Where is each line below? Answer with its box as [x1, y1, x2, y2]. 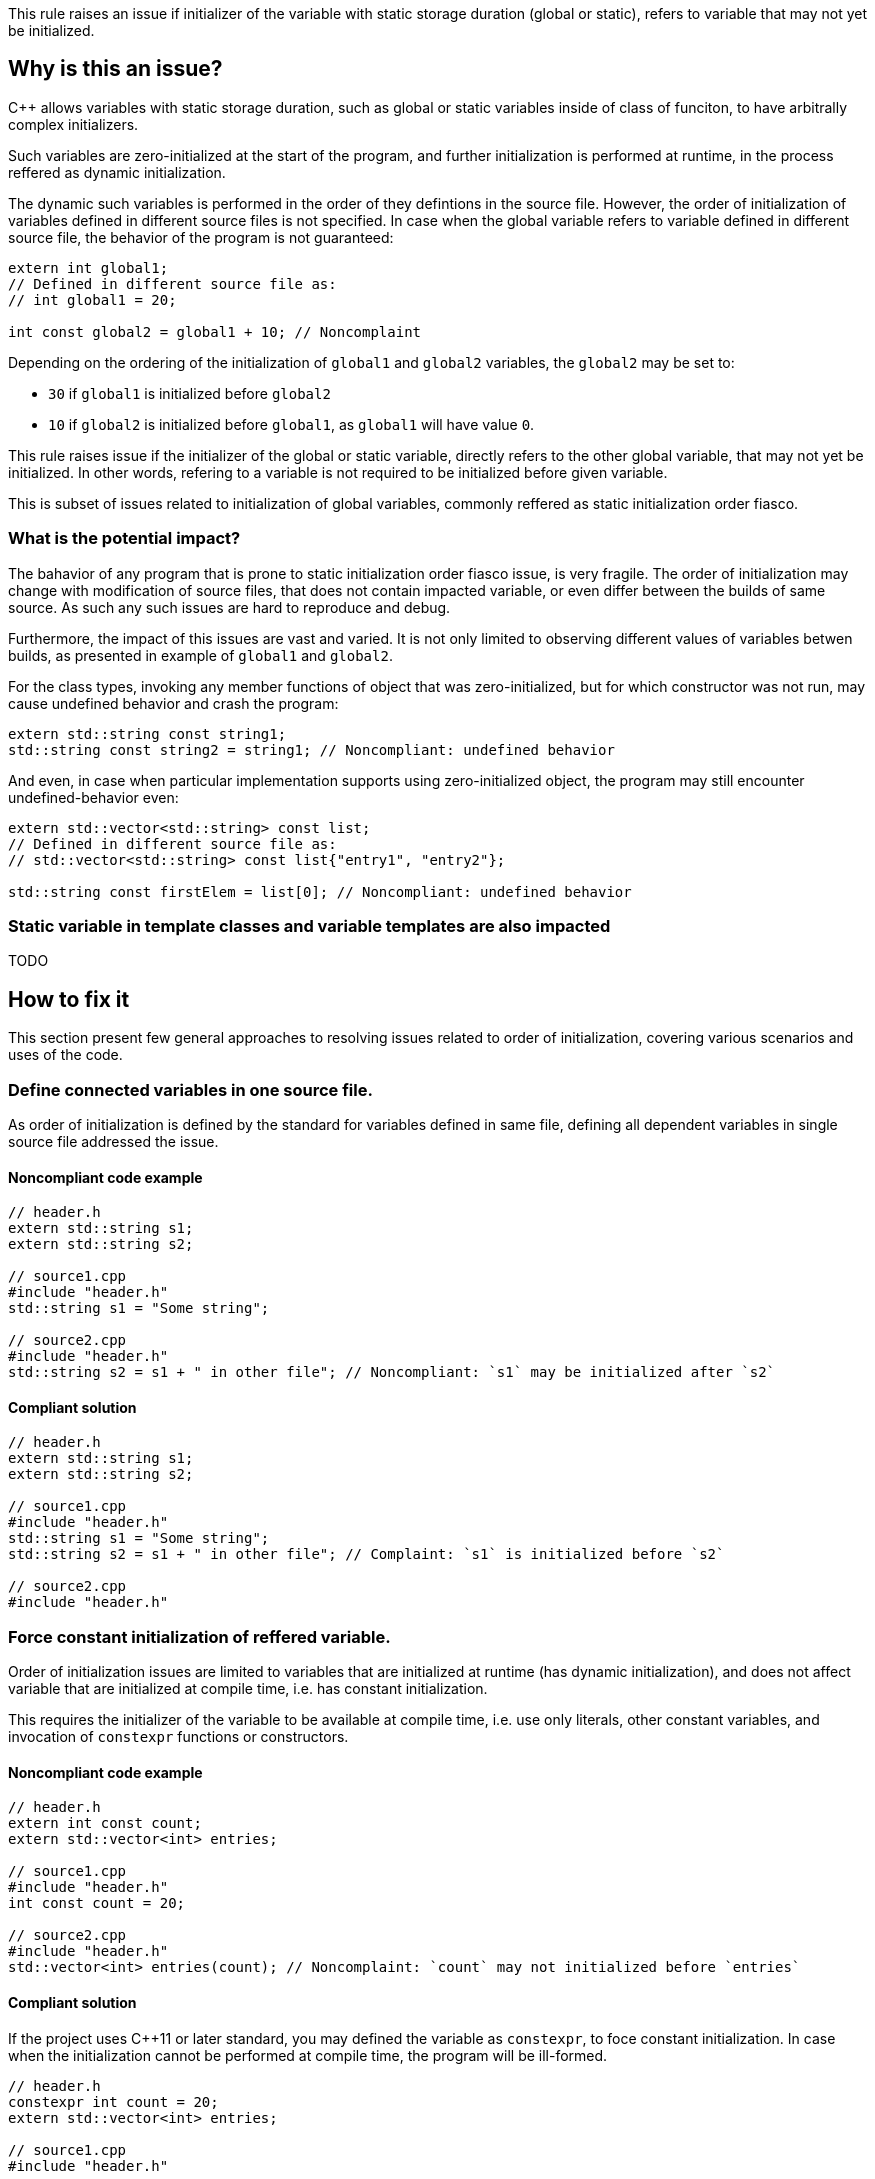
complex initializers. [8, 115, 139, 133]
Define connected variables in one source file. [8, 1079, 373, 1100]
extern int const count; [8, 1815, 202, 1832]
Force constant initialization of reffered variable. [8, 1626, 391, 1647]
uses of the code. [8, 1046, 123, 1064]
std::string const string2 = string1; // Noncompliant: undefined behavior [8, 741, 615, 758]
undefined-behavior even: [8, 788, 179, 806]
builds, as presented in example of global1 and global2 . [8, 646, 393, 664]
